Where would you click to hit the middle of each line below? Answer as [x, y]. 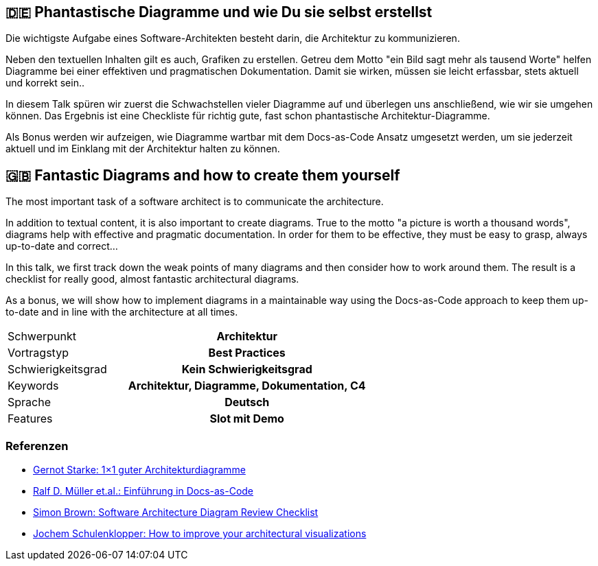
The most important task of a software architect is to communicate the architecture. [195, 202]
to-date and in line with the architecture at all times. [122, 312]
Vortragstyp [38, 353]
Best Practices [247, 353]
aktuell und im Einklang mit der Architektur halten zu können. [143, 149]
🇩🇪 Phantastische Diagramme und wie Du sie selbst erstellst [219, 12]
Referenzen [37, 446]
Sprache [29, 402]
